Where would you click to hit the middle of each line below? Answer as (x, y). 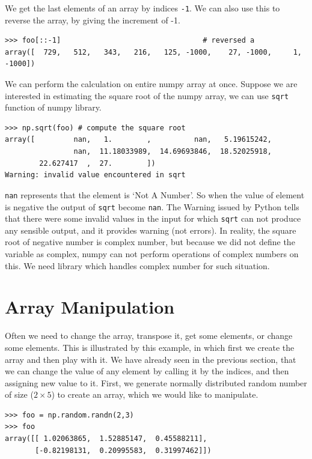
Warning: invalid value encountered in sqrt (95, 175)
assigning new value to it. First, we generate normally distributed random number (156, 382)
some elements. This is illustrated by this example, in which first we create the (150, 347)
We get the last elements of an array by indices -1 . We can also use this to (142, 8)
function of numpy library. (53, 107)
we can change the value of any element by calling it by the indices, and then (147, 371)
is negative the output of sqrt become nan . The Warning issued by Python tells (152, 206)
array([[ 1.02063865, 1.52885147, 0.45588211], (106, 439)
